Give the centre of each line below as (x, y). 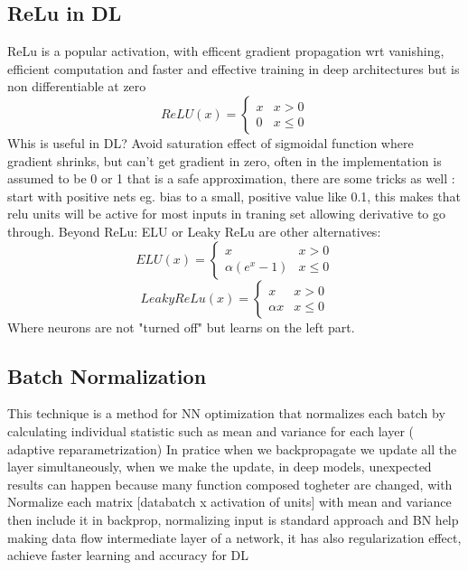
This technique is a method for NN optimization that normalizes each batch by (226, 413)
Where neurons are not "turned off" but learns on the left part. (181, 327)
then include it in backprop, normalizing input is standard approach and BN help (233, 519)
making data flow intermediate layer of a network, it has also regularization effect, (234, 537)
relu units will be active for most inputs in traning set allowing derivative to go (227, 214)
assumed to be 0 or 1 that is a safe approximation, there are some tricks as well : (231, 178)
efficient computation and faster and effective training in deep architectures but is (234, 68)
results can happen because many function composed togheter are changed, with (230, 484)
